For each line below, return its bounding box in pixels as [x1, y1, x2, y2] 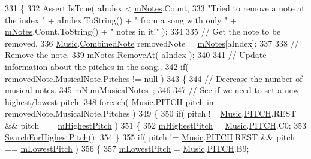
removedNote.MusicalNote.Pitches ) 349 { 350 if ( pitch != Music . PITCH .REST [5, 107, 297, 120]
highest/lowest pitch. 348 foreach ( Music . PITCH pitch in [5, 95, 214, 108]
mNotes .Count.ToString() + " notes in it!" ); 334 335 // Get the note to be [5, 25, 281, 38]
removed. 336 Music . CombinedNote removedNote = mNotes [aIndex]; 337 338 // [5, 36, 299, 49]
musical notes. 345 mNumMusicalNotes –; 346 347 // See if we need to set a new [5, 84, 300, 96]
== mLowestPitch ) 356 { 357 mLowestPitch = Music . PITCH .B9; [5, 142, 249, 155]
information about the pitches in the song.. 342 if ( [5, 60, 189, 72]
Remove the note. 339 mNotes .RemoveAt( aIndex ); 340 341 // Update [5, 48, 267, 61]
